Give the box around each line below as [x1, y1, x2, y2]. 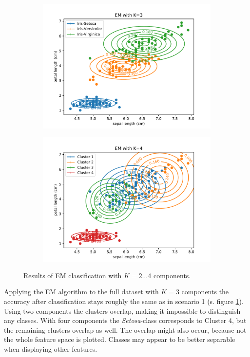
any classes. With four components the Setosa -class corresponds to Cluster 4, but [4, 315, 247, 325]
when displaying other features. [4, 344, 97, 354]
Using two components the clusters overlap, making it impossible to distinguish [4, 305, 241, 316]
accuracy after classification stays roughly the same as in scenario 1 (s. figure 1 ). [4, 296, 244, 306]
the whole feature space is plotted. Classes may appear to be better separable [4, 334, 235, 344]
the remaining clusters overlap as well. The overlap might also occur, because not [4, 324, 247, 335]
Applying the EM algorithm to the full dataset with [4, 286, 159, 297]
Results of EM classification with [23, 270, 122, 280]
